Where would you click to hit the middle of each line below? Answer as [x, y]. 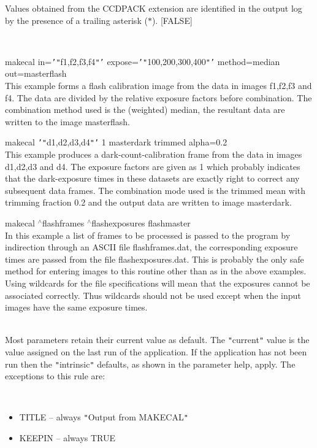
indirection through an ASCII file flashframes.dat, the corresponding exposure [151, 247]
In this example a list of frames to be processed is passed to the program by [148, 235]
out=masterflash [36, 73]
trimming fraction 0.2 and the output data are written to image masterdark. [148, 202]
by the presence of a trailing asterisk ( [76, 20]
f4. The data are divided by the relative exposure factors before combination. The [158, 97]
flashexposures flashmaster [141, 223]
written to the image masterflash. [67, 121]
